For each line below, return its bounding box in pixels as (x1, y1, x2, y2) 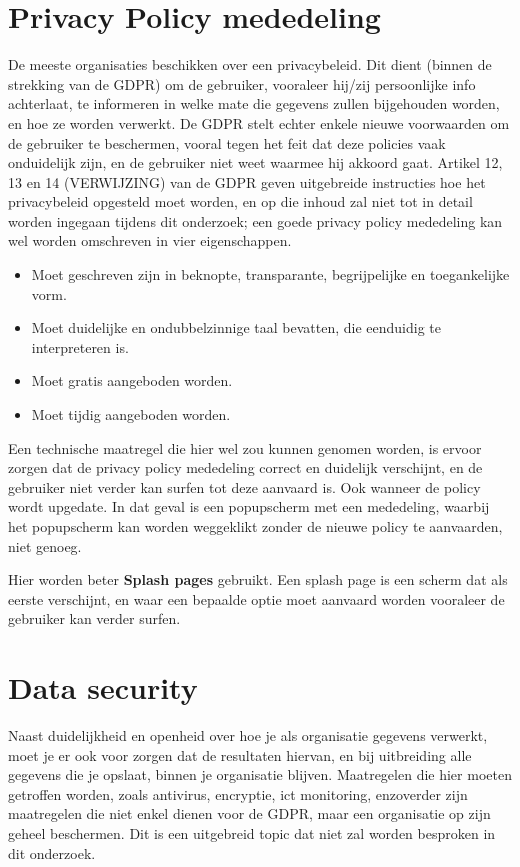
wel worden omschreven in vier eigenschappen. (8, 230, 292, 251)
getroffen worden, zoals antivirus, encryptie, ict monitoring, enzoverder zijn (8, 783, 468, 804)
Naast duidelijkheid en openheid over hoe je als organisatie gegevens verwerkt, (8, 725, 488, 746)
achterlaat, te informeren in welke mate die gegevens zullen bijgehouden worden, (8, 93, 500, 114)
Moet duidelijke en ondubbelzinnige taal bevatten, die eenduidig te (31, 317, 441, 338)
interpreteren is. (31, 336, 129, 357)
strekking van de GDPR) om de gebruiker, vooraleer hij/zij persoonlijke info (8, 73, 476, 94)
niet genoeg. (8, 535, 82, 556)
